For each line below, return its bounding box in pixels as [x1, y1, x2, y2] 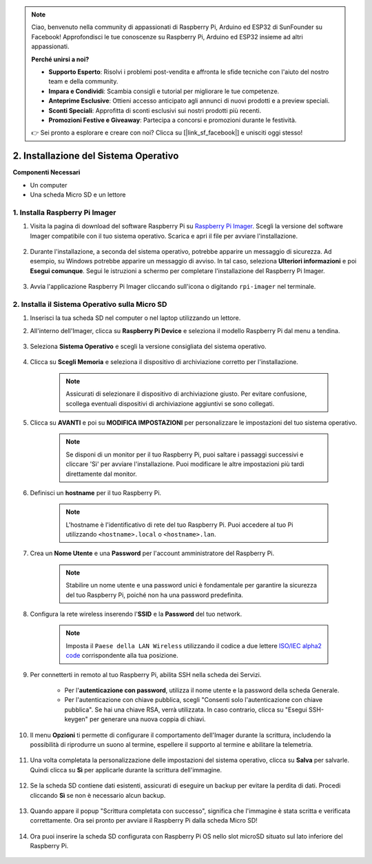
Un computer [30, 181, 68, 189]
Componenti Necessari [12, 168, 81, 177]
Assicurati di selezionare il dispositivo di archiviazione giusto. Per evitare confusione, [65, 390, 307, 398]
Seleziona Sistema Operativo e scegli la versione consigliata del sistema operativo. [30, 342, 267, 350]
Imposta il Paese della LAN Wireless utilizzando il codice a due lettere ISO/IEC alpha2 [65, 641, 322, 650]
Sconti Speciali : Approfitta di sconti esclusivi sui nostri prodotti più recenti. [48, 106, 262, 114]
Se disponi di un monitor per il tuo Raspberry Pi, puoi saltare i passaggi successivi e [65, 450, 304, 459]
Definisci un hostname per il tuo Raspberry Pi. [30, 488, 162, 496]
